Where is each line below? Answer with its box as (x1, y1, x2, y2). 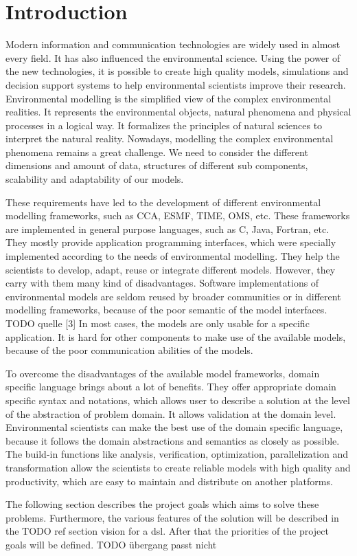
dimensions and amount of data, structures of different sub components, (5, 158, 308, 173)
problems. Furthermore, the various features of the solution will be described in (5, 510, 339, 524)
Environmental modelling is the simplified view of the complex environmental (5, 91, 332, 105)
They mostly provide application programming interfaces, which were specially (5, 235, 336, 249)
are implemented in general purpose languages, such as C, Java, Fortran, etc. (5, 221, 330, 236)
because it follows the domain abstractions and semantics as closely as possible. (5, 433, 340, 447)
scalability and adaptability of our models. (5, 172, 184, 186)
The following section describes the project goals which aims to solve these (5, 497, 319, 511)
